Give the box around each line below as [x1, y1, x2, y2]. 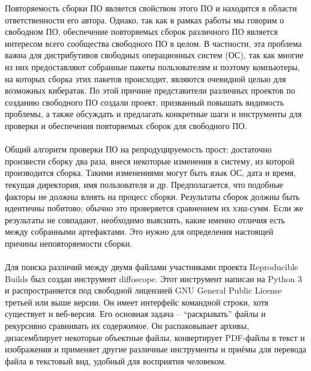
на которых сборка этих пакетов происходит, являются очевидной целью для [5, 72, 286, 85]
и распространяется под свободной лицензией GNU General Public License [5, 284, 282, 297]
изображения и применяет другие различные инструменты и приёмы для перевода [5, 343, 307, 355]
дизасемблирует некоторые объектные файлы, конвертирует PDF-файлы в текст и [5, 331, 305, 343]
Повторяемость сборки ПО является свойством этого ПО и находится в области [5, 2, 297, 14]
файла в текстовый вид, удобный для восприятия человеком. [5, 354, 227, 367]
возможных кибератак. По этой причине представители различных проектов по [5, 84, 295, 97]
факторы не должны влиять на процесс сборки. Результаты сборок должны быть [5, 190, 300, 202]
